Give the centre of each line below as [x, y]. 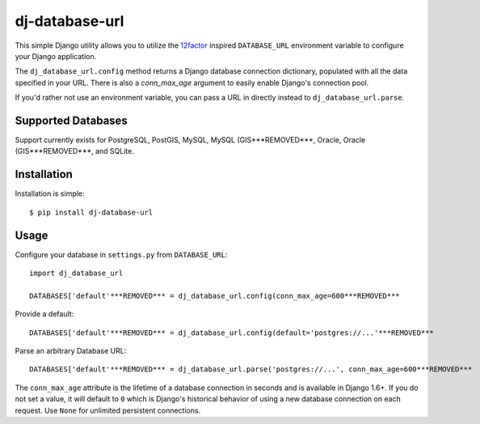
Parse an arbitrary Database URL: [71, 350]
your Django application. [56, 56]
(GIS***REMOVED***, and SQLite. [75, 151]
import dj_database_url [76, 273]
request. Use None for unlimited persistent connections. [108, 410]
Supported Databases [72, 120]
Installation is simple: [50, 193]
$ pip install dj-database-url [91, 212]
